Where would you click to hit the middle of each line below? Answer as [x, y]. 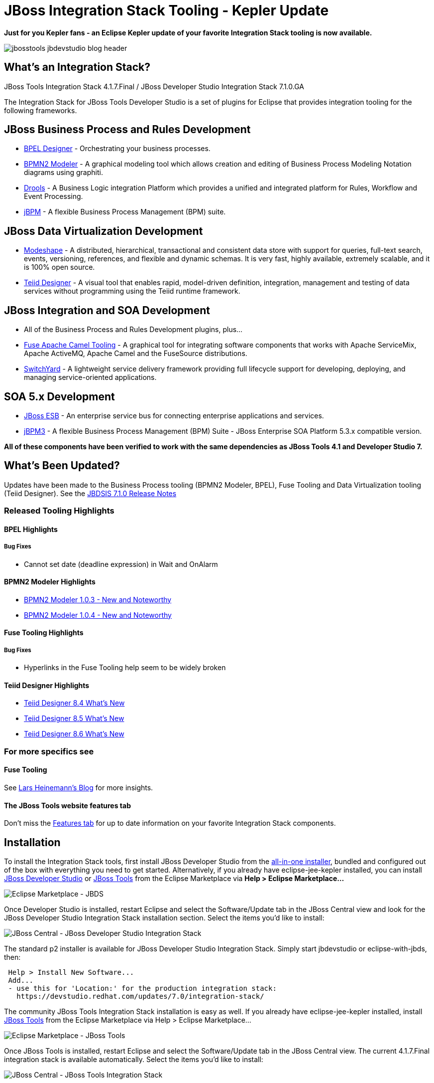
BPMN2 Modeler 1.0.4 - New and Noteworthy [98, 615]
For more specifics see [49, 751]
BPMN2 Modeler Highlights [50, 582]
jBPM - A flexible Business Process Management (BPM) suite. [125, 212]
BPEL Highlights [31, 529]
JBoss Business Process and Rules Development [127, 130]
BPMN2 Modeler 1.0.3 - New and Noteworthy [98, 599]
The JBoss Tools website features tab [67, 805]
